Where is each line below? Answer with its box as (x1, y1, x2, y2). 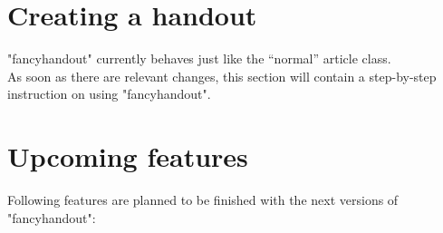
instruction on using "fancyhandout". (7, 84, 211, 103)
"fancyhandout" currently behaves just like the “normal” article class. (7, 49, 391, 68)
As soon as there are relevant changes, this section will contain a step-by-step (7, 66, 437, 85)
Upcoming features (7, 138, 248, 175)
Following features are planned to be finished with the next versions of (7, 190, 399, 209)
